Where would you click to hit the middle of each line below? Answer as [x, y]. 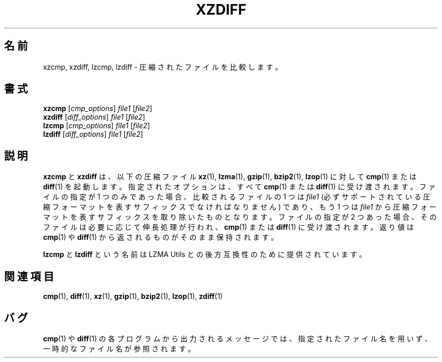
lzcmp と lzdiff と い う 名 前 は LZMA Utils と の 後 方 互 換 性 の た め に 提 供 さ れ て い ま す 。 [205, 254]
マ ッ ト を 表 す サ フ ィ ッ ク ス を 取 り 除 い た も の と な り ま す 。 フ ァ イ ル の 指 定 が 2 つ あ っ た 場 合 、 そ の [240, 217]
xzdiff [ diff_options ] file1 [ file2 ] [94, 117]
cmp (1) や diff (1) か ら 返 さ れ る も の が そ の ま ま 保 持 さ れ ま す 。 [160, 237]
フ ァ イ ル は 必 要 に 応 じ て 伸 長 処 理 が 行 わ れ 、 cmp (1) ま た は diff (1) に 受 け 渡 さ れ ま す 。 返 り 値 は [228, 227]
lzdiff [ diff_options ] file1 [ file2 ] [93, 134]
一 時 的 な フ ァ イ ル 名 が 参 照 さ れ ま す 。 [119, 348]
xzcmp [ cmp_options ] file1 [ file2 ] [98, 109]
